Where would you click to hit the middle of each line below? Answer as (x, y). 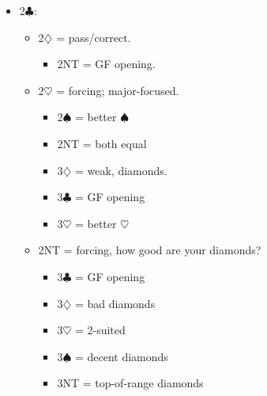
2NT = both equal (102, 143)
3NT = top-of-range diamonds (130, 383)
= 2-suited (100, 330)
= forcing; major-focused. (118, 90)
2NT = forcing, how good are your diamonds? (150, 250)
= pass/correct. (94, 37)
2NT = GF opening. (106, 64)
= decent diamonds (121, 356)
